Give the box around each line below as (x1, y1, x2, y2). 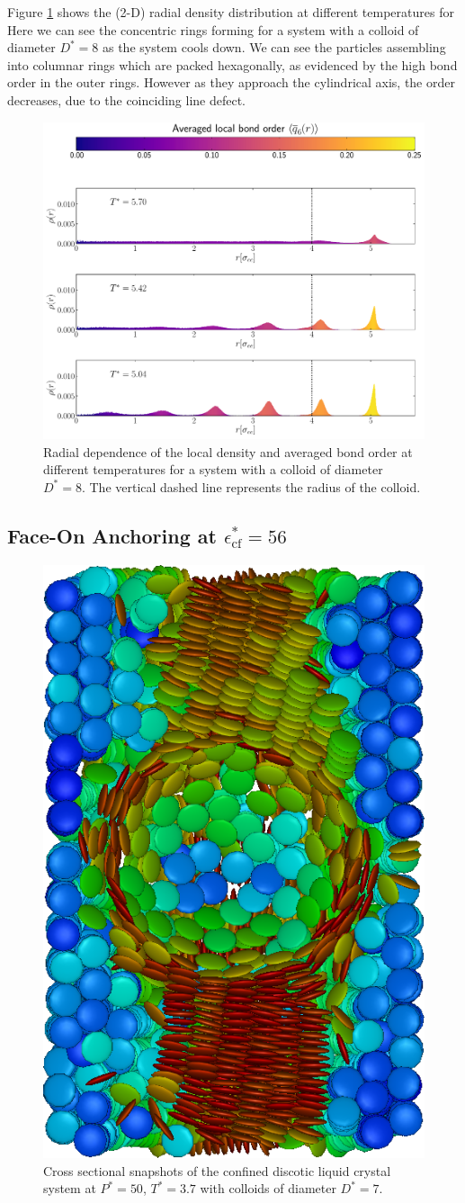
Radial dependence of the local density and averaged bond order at (43, 442, 413, 461)
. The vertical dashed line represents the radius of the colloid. (81, 477, 421, 496)
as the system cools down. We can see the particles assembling (102, 38, 446, 57)
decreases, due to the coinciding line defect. (7, 90, 246, 109)
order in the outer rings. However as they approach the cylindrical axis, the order (7, 73, 455, 92)
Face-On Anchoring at (7, 521, 217, 549)
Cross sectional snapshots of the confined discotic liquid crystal (43, 1161, 391, 1180)
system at (43, 1179, 96, 1198)
